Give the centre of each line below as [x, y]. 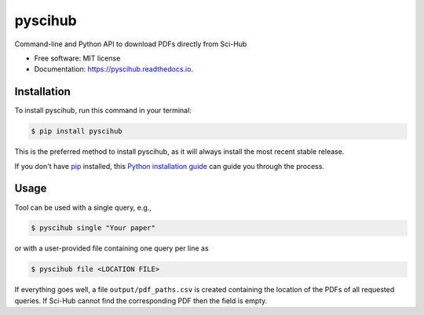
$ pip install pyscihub [77, 131]
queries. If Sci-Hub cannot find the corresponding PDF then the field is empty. [141, 300]
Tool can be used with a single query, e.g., [83, 207]
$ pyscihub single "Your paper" [93, 228]
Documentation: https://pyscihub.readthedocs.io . [114, 69]
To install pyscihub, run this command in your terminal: [103, 111]
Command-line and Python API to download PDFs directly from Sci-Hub [131, 44]
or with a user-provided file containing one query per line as [111, 248]
